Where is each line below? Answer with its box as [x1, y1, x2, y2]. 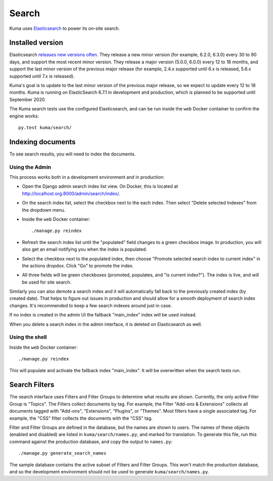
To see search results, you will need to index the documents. [9, 151, 136, 157]
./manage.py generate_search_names [18, 451, 107, 456]
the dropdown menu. [22, 207, 66, 213]
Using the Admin [9, 164, 52, 171]
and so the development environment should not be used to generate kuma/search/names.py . [9, 469, 210, 474]
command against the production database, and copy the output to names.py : [9, 438, 173, 445]
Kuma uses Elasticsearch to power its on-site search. [9, 25, 120, 31]
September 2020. [9, 96, 46, 102]
